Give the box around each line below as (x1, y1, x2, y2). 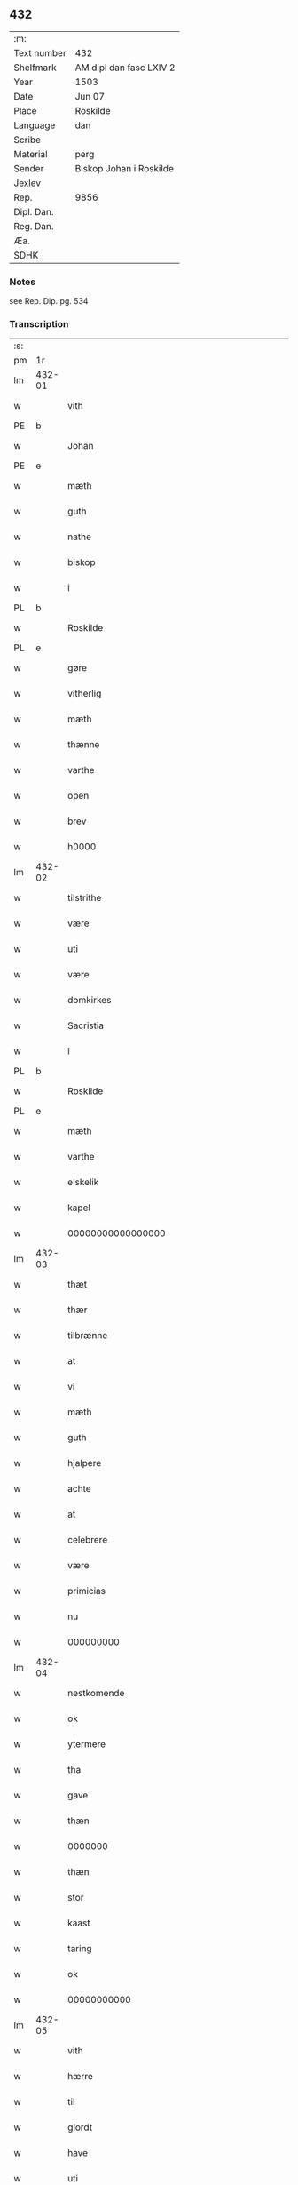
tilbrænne (67, 1329, 108, 1342)
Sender (13, 162, 44, 174)
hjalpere (67, 1457, 102, 1470)
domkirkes (67, 994, 112, 1007)
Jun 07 (74, 90, 105, 102)
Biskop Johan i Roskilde (74, 162, 175, 174)
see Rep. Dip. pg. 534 (9, 296, 89, 307)
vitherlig (67, 688, 102, 700)
